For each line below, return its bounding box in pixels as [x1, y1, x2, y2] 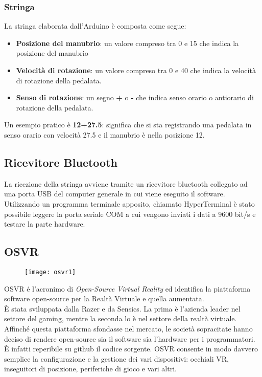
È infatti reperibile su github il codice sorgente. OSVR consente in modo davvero [4, 343, 258, 354]
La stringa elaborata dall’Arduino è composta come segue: [4, 20, 186, 31]
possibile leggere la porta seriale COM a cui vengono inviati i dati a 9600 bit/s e [4, 208, 256, 219]
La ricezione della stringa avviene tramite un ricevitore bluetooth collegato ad [4, 178, 248, 189]
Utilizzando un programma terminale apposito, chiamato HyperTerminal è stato [4, 198, 255, 209]
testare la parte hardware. [4, 218, 85, 229]
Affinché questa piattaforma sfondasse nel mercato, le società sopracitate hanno [4, 323, 253, 334]
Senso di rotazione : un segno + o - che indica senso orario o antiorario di [16, 92, 254, 103]
